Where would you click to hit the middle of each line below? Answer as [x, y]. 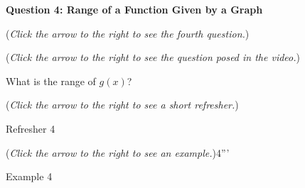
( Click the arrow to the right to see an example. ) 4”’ [118, 152]
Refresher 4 [31, 128]
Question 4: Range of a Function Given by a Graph [134, 9]
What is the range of [51, 81]
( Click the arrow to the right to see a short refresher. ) [122, 105]
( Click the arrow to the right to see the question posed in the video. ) [153, 57]
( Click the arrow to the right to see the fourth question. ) [128, 33]
